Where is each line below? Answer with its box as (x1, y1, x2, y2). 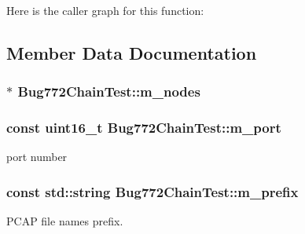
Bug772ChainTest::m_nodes (17, 82, 200, 101)
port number (6, 148, 68, 165)
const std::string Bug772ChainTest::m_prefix (6, 181, 299, 201)
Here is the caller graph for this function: (6, 2, 204, 18)
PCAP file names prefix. (6, 213, 123, 229)
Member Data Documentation (6, 40, 257, 64)
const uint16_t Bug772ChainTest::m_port (6, 118, 281, 137)
